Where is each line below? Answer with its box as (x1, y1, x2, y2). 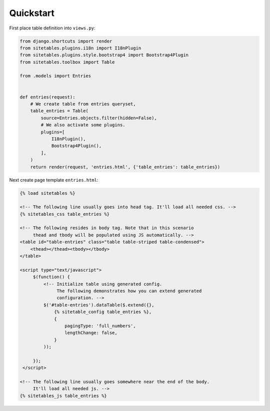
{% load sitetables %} (19, 190, 75, 196)
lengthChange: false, (64, 330, 117, 336)
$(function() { (32, 274, 70, 280)
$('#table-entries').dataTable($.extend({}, (43, 302, 154, 308)
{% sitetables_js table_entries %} (19, 393, 107, 399)
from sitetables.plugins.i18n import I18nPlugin (19, 45, 141, 51)
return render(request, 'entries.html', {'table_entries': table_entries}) (30, 164, 220, 170)
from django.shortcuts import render (19, 38, 112, 44)
